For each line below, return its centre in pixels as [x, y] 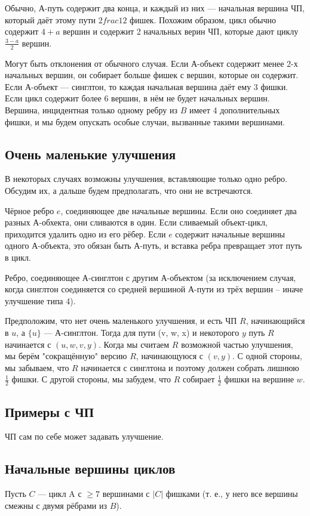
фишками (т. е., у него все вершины [232, 494]
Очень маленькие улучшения [90, 154]
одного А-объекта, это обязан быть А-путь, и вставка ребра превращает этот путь [154, 245]
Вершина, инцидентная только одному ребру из [91, 109]
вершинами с [126, 494]
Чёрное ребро [30, 210]
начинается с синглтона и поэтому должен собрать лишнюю [190, 367]
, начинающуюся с [169, 356]
